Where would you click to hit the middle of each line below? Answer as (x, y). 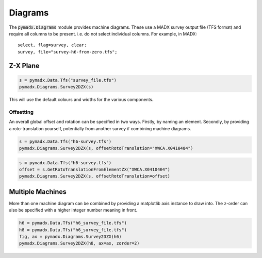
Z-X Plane (24, 66)
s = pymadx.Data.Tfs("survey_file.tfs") (68, 80)
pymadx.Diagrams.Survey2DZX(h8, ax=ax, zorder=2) (79, 243)
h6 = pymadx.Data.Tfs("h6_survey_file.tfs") (73, 223)
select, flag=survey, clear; (52, 45)
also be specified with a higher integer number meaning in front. (73, 210)
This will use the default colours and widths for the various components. (81, 100)
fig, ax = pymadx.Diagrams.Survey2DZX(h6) (70, 237)
